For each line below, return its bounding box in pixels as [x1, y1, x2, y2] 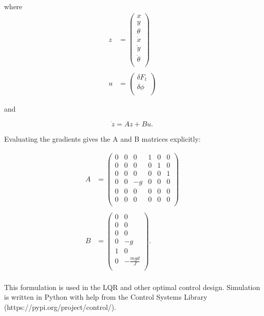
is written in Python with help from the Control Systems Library [4, 292, 208, 302]
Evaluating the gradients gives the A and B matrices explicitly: [4, 134, 201, 144]
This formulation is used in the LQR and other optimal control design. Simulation [4, 281, 260, 292]
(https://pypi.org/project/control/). [4, 301, 116, 312]
